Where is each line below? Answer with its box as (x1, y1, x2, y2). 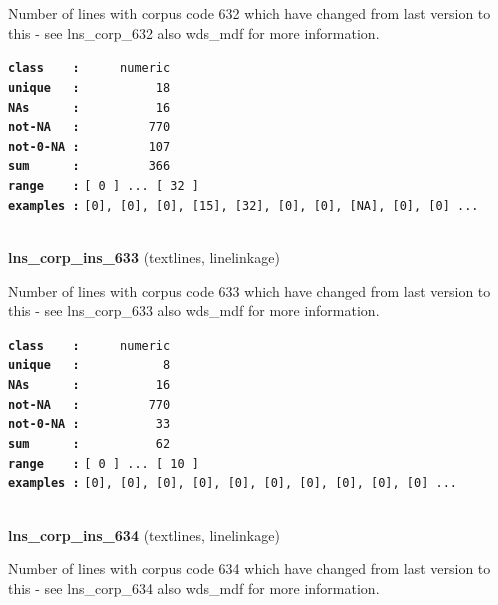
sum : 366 (8, 159, 171, 174)
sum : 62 (8, 437, 171, 452)
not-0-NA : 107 (8, 139, 171, 154)
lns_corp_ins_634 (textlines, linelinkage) (8, 524, 280, 545)
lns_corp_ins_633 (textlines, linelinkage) (8, 247, 280, 268)
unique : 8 (8, 358, 171, 373)
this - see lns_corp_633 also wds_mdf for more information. (8, 300, 380, 321)
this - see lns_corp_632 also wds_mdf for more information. (8, 22, 380, 43)
